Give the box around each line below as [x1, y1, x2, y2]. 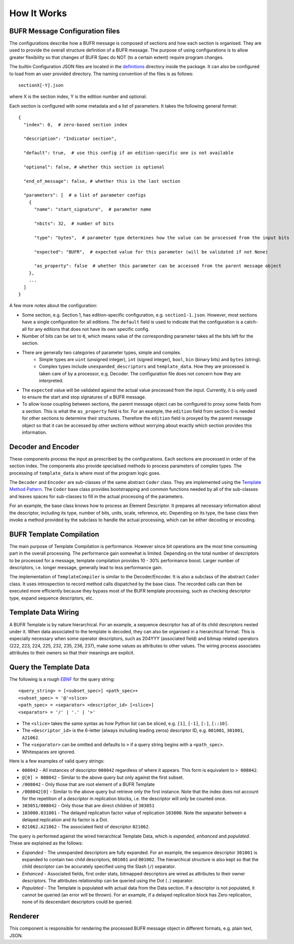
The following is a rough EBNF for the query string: [9, 676, 115, 682]
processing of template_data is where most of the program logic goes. [9, 470, 161, 476]
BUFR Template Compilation [9, 530, 99, 538]
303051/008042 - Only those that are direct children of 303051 [22, 803, 155, 809]
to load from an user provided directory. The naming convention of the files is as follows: [9, 71, 194, 77]
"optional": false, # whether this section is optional [23, 164, 165, 170]
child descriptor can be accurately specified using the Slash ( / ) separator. [22, 864, 176, 870]
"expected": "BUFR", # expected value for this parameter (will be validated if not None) [34, 249, 268, 255]
